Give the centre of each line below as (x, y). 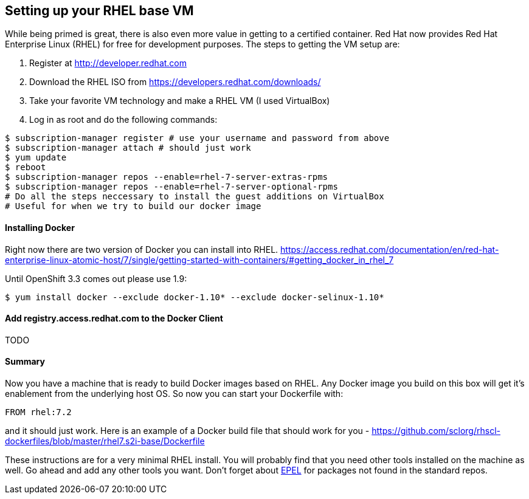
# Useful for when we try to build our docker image (133, 206)
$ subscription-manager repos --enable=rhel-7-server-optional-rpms (171, 187)
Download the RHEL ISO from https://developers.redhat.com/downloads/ (175, 82)
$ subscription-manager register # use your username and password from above (197, 138)
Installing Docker (40, 228)
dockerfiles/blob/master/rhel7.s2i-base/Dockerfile (105, 441)
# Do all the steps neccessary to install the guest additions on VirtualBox (195, 197)
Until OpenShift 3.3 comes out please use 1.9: (96, 278)
